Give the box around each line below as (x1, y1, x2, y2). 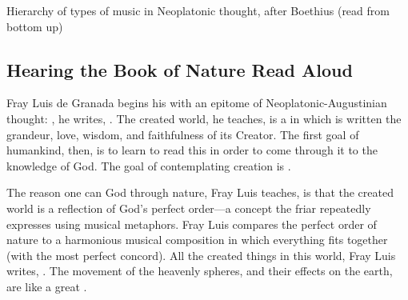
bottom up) (6, 18, 63, 34)
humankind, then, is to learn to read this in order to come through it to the (6, 142, 378, 158)
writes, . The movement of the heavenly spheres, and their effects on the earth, (6, 262, 393, 279)
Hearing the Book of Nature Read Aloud (6, 57, 353, 82)
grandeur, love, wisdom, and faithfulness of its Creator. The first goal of (6, 126, 359, 142)
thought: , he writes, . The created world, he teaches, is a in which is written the (6, 110, 402, 126)
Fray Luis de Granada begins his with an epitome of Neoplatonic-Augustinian (6, 94, 387, 111)
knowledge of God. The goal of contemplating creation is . (6, 157, 291, 174)
